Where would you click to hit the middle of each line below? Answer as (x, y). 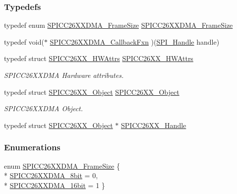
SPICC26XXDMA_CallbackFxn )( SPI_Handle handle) (135, 41)
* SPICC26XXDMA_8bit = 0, (51, 175)
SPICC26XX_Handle (154, 125)
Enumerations (32, 147)
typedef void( (24, 41)
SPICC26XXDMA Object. (44, 108)
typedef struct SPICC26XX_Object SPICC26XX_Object (92, 92)
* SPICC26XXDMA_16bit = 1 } (55, 185)
